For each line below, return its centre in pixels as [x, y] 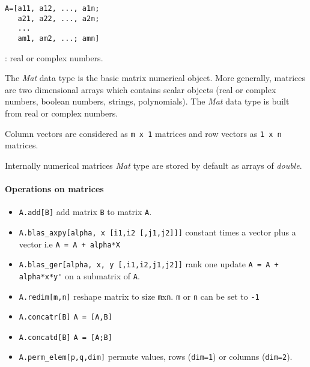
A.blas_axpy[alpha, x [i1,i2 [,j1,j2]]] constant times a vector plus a [157, 232]
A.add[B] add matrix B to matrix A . [85, 212]
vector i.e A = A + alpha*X [69, 244]
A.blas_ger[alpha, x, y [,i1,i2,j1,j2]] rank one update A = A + [149, 264]
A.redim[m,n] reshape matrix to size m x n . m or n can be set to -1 [139, 296]
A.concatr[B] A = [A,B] [65, 317]
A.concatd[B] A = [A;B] [65, 337]
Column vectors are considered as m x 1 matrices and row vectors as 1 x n [143, 133]
